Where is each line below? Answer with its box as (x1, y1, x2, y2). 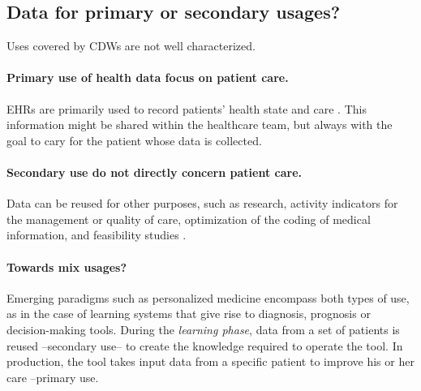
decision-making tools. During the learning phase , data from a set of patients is (6, 320, 400, 337)
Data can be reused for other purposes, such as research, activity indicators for (6, 195, 398, 212)
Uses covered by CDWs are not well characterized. (6, 37, 256, 54)
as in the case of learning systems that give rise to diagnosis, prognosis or (6, 305, 371, 322)
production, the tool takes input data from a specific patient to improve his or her (6, 353, 415, 370)
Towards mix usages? (6, 258, 127, 275)
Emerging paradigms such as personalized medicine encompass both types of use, (6, 289, 410, 306)
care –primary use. (6, 368, 99, 385)
